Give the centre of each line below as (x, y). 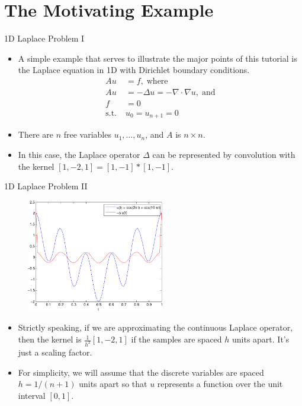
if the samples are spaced (176, 339)
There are (36, 134)
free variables (87, 134)
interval (32, 395)
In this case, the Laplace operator (79, 155)
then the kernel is (50, 339)
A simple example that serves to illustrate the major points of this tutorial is (158, 58)
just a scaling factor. (55, 352)
